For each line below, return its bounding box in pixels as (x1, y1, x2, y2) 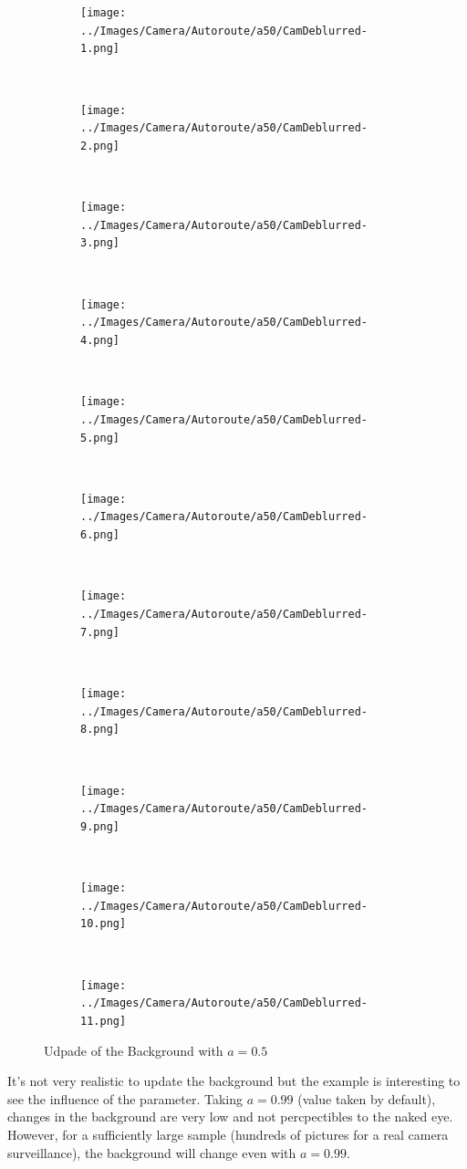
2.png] (80, 139, 119, 152)
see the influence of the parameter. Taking (7, 1089, 243, 1108)
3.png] (80, 236, 119, 250)
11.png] (80, 1014, 127, 1028)
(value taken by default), (297, 1089, 436, 1108)
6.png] (80, 528, 119, 542)
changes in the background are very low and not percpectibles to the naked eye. (7, 1107, 453, 1126)
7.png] (80, 625, 119, 639)
